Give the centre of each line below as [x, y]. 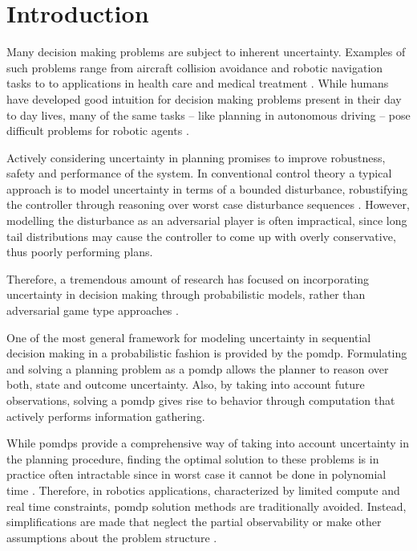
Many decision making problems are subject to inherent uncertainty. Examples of [206, 52]
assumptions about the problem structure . [112, 537]
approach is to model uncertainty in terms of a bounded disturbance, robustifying [207, 188]
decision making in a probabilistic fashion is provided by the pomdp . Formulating [207, 353]
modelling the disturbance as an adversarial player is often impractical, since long [207, 220]
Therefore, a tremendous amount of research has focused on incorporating [188, 278]
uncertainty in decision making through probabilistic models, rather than [186, 294]
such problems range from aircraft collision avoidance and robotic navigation [195, 67]
